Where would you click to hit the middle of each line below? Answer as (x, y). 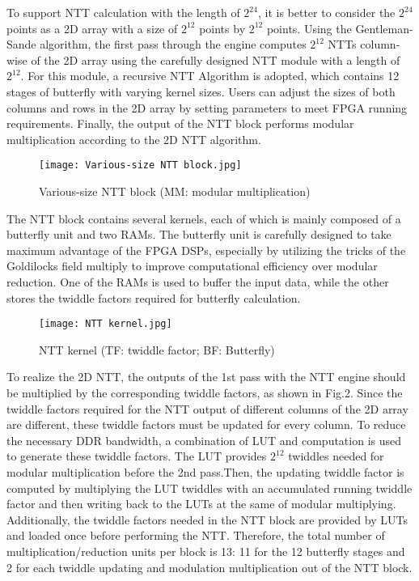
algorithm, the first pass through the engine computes (173, 44)
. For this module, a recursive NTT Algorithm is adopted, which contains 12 (210, 76)
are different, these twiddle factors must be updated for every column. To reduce (206, 424)
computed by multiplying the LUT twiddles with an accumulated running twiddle (209, 488)
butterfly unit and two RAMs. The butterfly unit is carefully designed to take (199, 234)
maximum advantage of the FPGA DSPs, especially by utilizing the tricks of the (206, 250)
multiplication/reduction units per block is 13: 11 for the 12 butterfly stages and (206, 551)
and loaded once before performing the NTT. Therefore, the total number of (196, 535)
